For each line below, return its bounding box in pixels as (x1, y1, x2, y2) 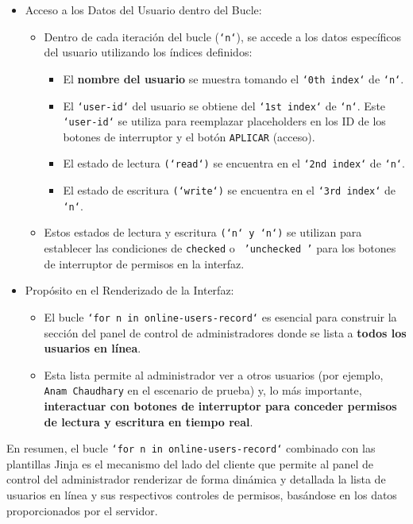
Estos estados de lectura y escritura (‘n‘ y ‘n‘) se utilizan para (44, 224, 362, 241)
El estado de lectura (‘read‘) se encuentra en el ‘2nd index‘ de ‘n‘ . (63, 155, 405, 171)
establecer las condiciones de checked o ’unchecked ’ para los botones (44, 240, 396, 256)
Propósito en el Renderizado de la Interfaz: (25, 282, 234, 299)
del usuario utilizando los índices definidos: (44, 44, 253, 60)
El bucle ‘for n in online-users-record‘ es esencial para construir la (44, 308, 397, 325)
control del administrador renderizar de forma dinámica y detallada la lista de (6, 471, 386, 487)
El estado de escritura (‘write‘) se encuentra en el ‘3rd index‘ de (63, 182, 396, 198)
